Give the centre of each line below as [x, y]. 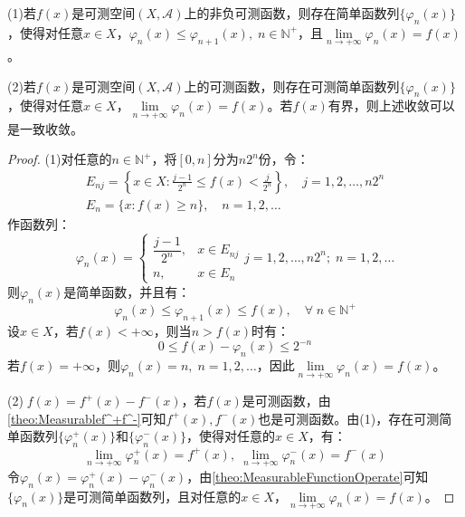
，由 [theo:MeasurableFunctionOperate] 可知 [308, 476]
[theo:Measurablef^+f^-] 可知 [87, 418]
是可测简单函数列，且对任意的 [152, 496]
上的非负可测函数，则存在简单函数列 [292, 13]
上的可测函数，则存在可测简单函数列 [292, 86]
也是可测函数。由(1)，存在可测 [349, 418]
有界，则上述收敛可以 [391, 105]
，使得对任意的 [231, 436]
